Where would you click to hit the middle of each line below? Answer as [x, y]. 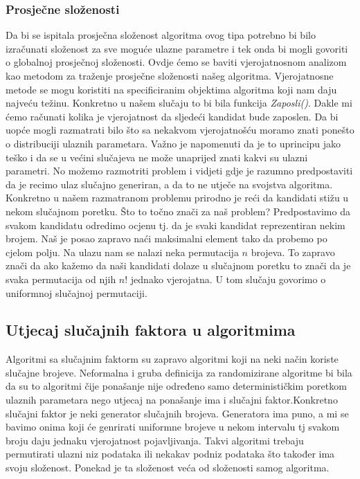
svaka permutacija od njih [61, 279]
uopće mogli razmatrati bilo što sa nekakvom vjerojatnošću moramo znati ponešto [180, 130]
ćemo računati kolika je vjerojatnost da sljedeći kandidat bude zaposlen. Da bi [172, 116]
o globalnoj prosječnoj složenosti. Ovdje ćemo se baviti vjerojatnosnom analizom [176, 62]
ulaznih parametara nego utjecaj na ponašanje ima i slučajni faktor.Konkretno [172, 400]
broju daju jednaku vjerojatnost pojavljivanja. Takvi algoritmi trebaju [155, 440]
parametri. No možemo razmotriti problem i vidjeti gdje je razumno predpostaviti [179, 171]
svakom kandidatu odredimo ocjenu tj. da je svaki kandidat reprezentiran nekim [175, 225]
